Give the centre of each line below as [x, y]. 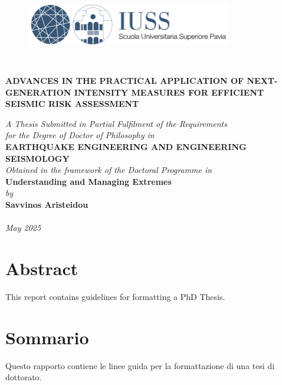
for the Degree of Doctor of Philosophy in [80, 135]
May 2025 [23, 228]
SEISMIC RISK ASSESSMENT [72, 104]
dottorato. [24, 377]
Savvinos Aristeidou [47, 204]
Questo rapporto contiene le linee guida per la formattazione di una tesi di [140, 365]
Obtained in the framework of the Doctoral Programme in [109, 170]
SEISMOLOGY [37, 158]
